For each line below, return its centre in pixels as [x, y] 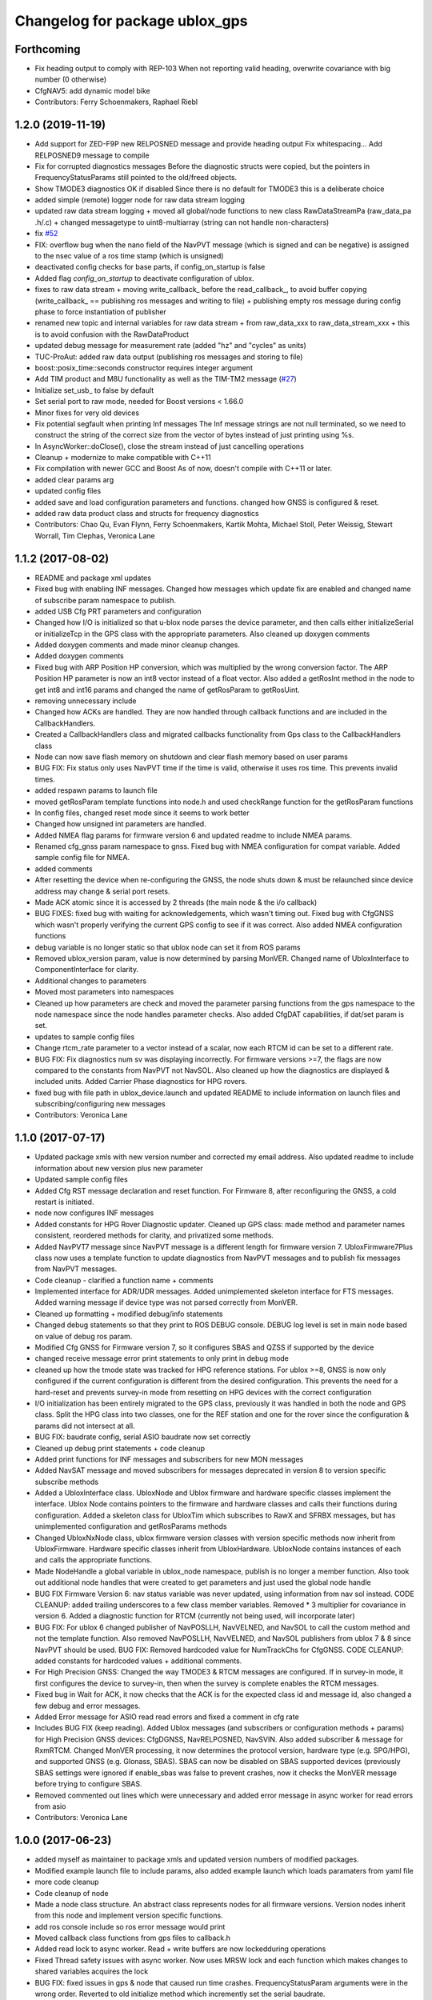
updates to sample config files [85, 1037]
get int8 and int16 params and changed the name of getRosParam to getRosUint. [167, 690]
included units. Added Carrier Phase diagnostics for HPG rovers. [141, 1082]
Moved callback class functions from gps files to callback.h [133, 1938]
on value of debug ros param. [84, 1336]
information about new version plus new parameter [119, 1168]
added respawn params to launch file [96, 790]
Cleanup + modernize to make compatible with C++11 [123, 458]
